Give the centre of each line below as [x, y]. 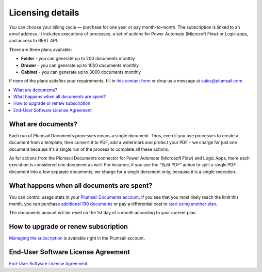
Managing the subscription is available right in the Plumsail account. [77, 238]
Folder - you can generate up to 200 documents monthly [78, 59]
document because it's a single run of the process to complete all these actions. [89, 149]
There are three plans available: [41, 49]
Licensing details [44, 13]
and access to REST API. [33, 41]
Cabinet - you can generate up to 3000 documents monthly [81, 72]
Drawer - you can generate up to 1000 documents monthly [80, 65]
